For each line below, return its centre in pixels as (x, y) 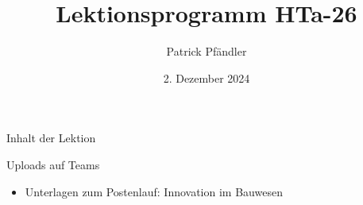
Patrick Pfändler (207, 51)
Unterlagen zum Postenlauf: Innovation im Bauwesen (154, 191)
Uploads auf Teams (53, 164)
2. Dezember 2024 (207, 77)
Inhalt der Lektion (51, 138)
